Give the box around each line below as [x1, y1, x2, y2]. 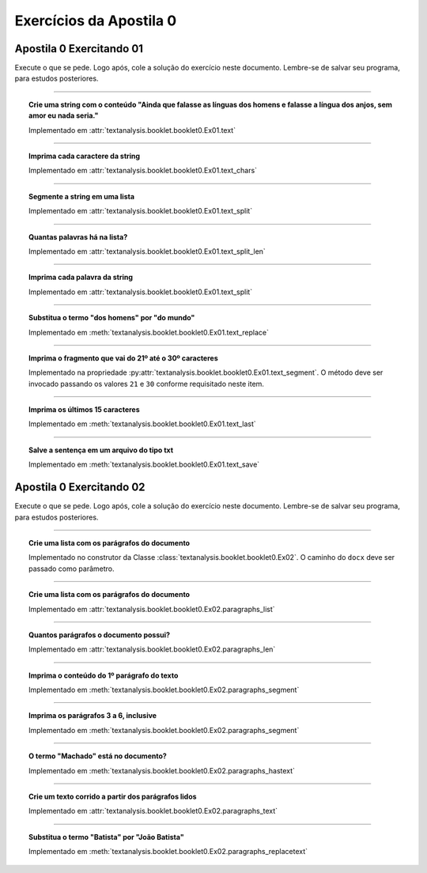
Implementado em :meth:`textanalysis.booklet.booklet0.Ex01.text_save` [28, 459, 260, 470]
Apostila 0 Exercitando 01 [14, 42, 144, 55]
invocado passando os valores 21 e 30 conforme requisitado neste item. [28, 379, 265, 388]
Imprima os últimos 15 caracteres [28, 405, 140, 414]
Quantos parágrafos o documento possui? [28, 629, 170, 640]
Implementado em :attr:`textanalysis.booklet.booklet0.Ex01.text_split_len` [28, 246, 266, 256]
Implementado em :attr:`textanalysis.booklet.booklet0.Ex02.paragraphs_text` [28, 807, 278, 816]
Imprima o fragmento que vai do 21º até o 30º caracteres [28, 353, 219, 363]
